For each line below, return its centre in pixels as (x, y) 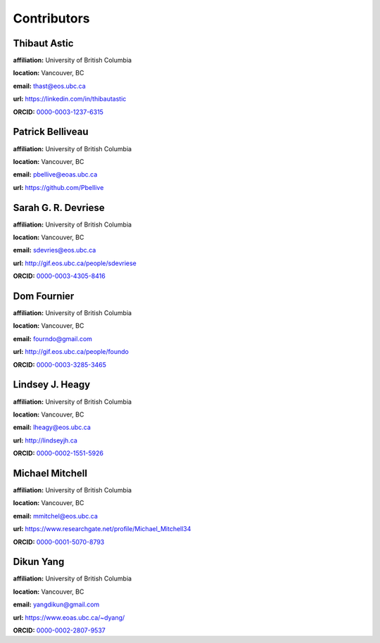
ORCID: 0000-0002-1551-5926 (58, 453)
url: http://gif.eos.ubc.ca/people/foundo (71, 352)
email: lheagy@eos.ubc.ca (52, 427)
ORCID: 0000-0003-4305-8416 (59, 276)
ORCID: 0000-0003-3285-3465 (60, 364)
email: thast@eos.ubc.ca (49, 86)
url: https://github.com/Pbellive (58, 187)
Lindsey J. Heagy (52, 384)
